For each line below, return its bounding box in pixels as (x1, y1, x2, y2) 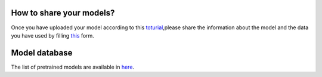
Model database (11, 48, 73, 58)
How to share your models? (11, 8, 115, 18)
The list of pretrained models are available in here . (11, 63, 134, 70)
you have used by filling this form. (11, 32, 95, 39)
